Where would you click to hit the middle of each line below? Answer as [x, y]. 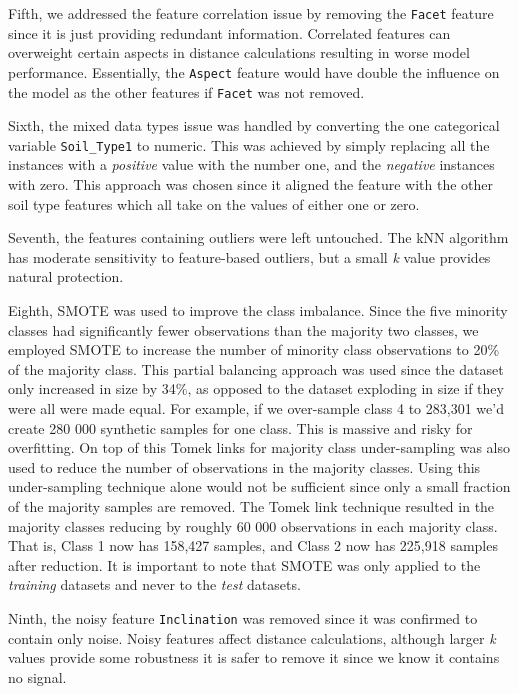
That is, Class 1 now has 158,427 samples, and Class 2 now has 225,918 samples [253, 545]
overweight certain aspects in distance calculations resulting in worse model [239, 52]
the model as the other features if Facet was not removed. [186, 91]
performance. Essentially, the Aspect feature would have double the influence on [254, 71]
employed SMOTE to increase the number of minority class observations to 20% [254, 349]
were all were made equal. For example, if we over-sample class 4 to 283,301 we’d [256, 407]
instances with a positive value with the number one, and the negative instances [251, 164]
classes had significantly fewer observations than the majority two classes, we [243, 329]
